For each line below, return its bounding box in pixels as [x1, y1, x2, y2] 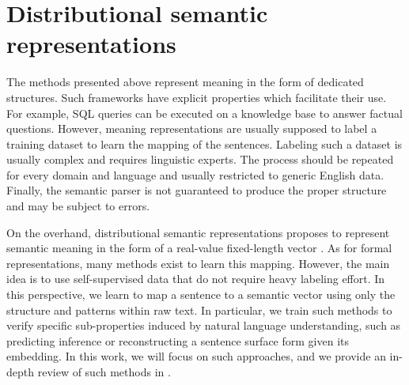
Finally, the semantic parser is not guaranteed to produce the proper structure [6, 182, 387, 198]
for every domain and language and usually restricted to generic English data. [6, 166, 384, 183]
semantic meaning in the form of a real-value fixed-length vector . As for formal [6, 240, 392, 256]
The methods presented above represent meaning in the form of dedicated [6, 74, 364, 90]
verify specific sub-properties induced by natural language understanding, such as [6, 317, 401, 334]
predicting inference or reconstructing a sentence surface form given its [6, 332, 350, 349]
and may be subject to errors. [6, 198, 150, 214]
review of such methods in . [37, 364, 171, 379]
